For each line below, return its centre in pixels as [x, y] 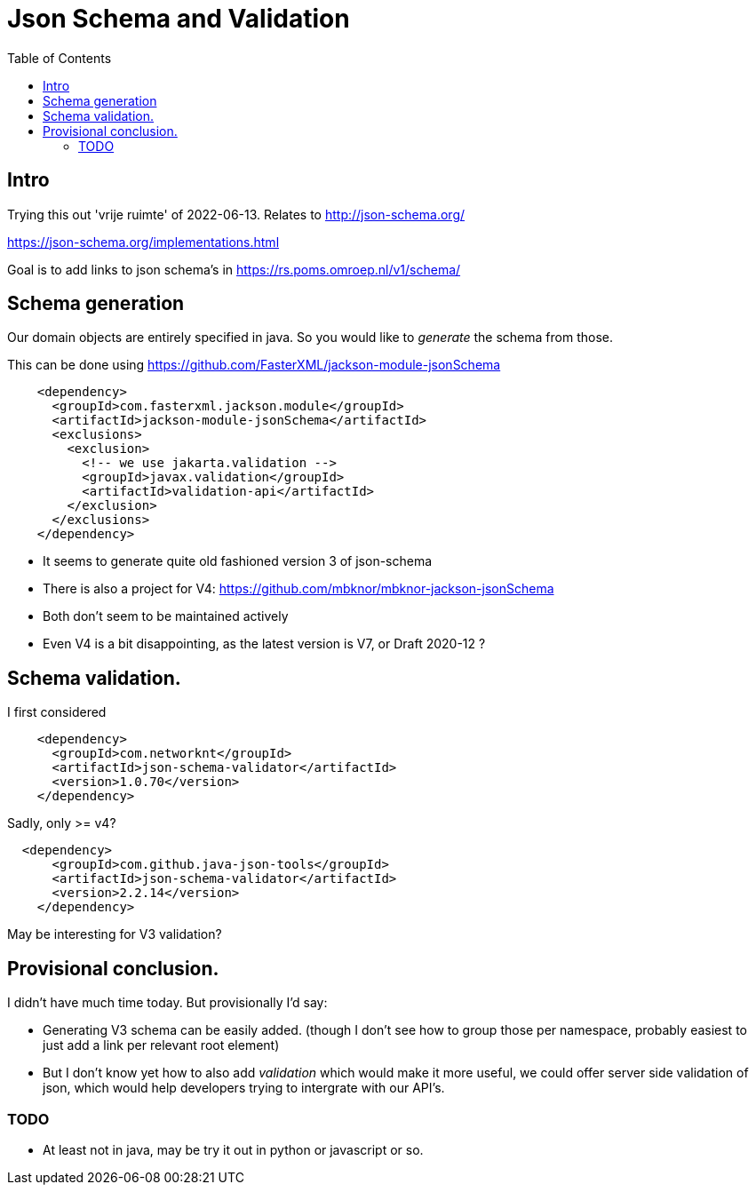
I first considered [57, 712]
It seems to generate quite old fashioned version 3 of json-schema [238, 561]
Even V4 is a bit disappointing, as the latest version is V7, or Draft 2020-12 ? [264, 644]
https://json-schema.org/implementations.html [143, 242]
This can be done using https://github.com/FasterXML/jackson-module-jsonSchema [254, 365]
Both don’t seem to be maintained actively [166, 616]
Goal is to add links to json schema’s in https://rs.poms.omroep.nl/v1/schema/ [234, 269]
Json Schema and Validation [179, 19]
